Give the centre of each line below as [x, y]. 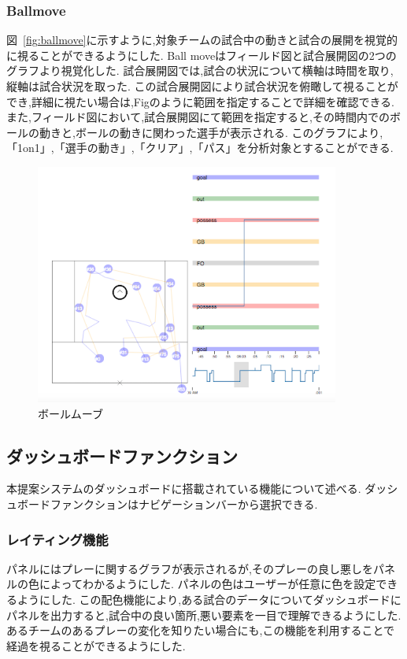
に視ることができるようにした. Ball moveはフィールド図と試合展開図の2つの [202, 55]
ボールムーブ [70, 413]
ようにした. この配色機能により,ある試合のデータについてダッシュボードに [209, 600]
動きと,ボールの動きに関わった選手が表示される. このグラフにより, [211, 132]
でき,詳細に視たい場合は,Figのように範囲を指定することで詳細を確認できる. [201, 101]
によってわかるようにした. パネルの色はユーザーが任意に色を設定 [207, 584]
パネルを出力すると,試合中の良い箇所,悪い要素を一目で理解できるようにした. [204, 615]
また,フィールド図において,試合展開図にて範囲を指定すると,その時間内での [198, 117]
